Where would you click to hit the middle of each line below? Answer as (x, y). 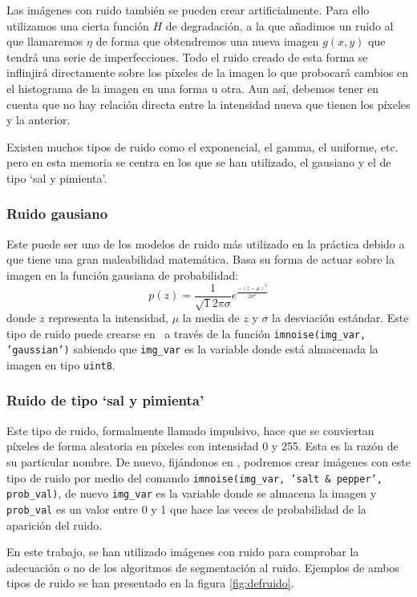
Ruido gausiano (57, 214)
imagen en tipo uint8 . (61, 364)
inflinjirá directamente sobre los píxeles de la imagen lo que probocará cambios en (207, 73)
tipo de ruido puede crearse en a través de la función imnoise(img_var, (186, 333)
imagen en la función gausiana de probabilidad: (123, 274)
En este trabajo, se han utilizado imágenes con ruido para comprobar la (183, 552)
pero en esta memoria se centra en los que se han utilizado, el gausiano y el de (199, 162)
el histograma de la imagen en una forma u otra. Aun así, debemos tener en (192, 88)
